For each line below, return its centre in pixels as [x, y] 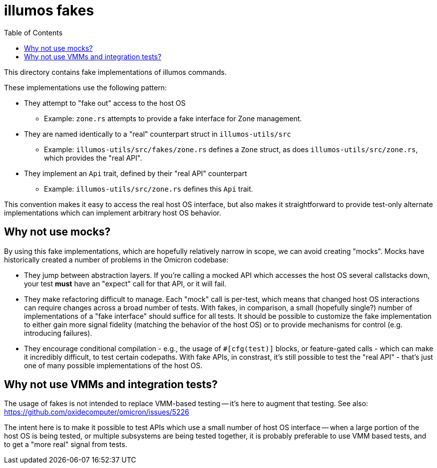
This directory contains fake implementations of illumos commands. [115, 72]
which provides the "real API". [93, 158]
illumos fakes [49, 10]
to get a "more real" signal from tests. [66, 445]
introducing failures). [58, 333]
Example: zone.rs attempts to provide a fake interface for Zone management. [173, 118]
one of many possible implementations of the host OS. [113, 365]
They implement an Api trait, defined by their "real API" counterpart [136, 173]
